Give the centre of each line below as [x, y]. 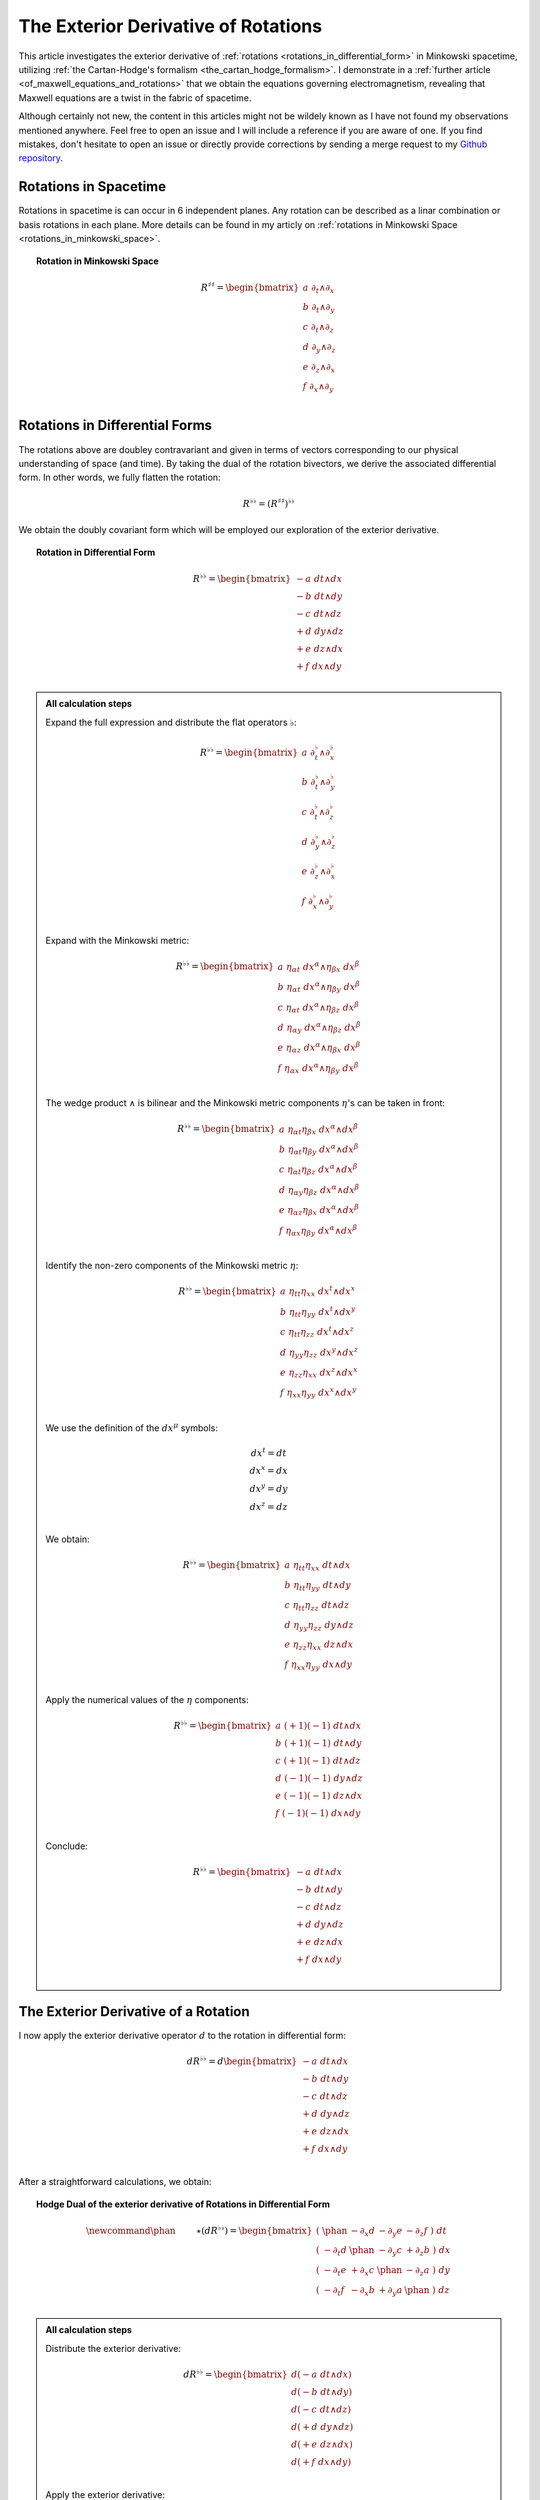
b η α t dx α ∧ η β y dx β [318, 987]
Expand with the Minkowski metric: [117, 941]
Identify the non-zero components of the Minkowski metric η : [172, 1265]
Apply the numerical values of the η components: [147, 1699]
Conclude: [67, 1846]
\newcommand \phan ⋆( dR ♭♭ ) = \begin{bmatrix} [199, 2229]
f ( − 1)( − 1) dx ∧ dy [318, 1813]
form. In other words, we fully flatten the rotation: [119, 477]
